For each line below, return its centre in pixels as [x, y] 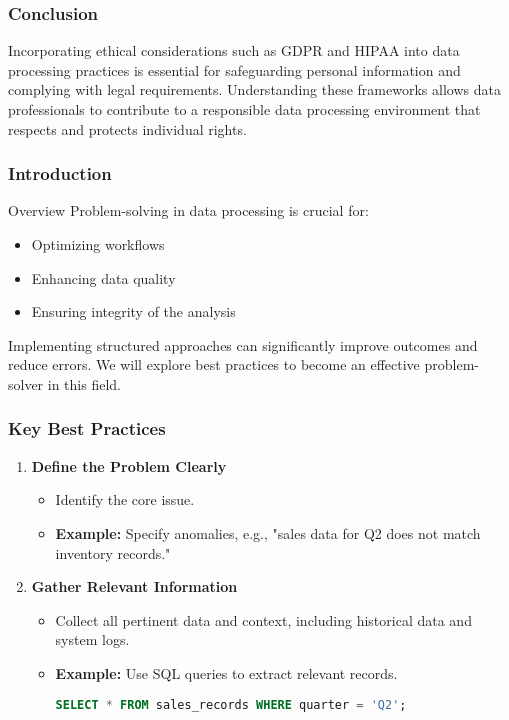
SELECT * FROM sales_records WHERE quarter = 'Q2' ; [231, 704]
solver [26, 383]
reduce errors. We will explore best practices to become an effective [214, 364]
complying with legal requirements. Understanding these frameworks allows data [254, 89]
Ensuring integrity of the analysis [133, 311]
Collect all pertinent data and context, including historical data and [263, 619]
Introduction [60, 173]
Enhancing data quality [103, 277]
